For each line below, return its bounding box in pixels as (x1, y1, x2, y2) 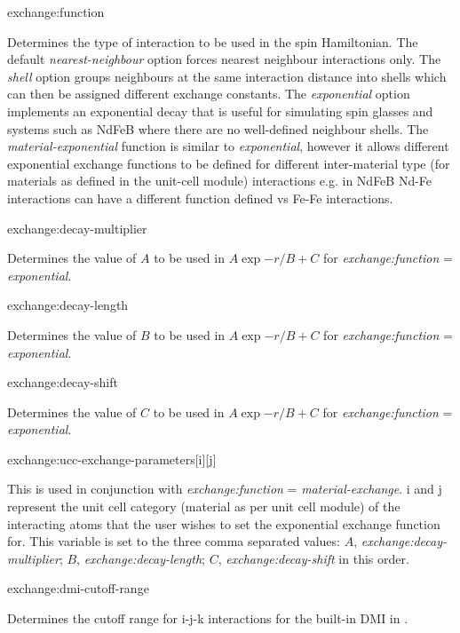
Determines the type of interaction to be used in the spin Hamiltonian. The (7, 32, 418, 51)
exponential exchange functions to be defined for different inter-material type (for (7, 154, 450, 172)
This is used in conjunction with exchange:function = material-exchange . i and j (7, 479, 442, 498)
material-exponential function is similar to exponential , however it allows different (7, 137, 449, 155)
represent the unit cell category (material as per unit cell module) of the (7, 497, 401, 516)
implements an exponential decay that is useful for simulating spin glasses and (7, 101, 433, 120)
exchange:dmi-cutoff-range (7, 579, 149, 597)
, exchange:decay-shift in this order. (218, 549, 409, 567)
